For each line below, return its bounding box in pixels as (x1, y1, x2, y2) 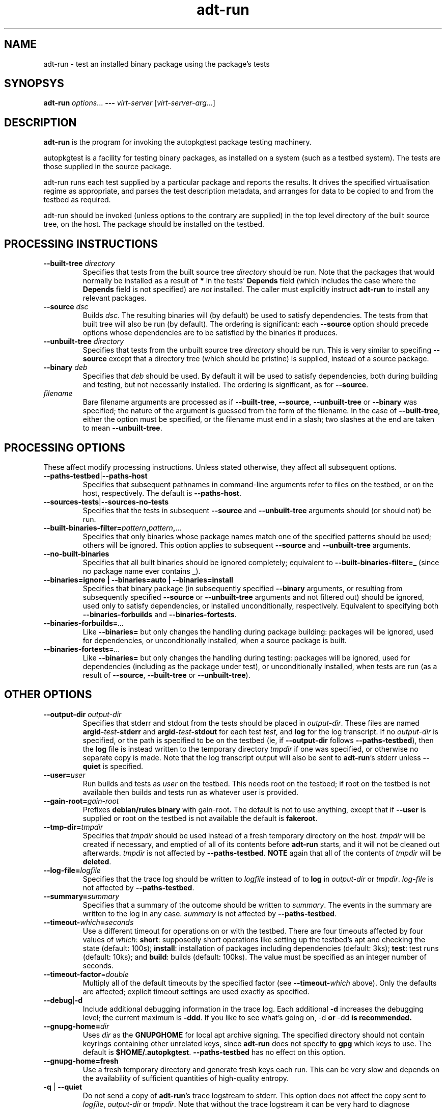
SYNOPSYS (4, 77, 64, 90)
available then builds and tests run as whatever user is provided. (82, 787, 298, 797)
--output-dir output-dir (43, 709, 122, 719)
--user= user (43, 770, 86, 779)
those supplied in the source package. (43, 162, 172, 171)
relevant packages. (82, 294, 147, 303)
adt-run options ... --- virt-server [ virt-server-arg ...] (43, 98, 215, 108)
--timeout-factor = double (43, 969, 129, 979)
